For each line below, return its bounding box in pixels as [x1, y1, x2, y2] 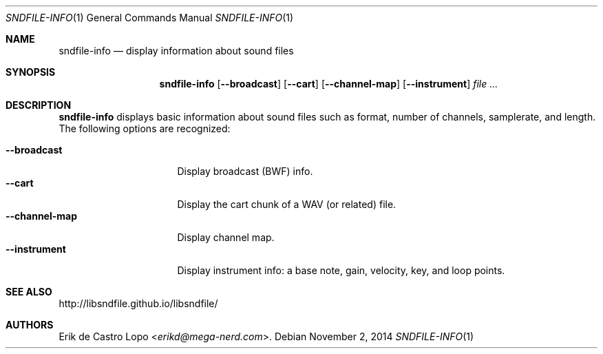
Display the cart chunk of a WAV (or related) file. [177, 198, 396, 210]
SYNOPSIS [6, 66, 56, 78]
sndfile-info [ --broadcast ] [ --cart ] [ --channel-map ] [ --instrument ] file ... [159, 78, 498, 90]
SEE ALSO [6, 286, 52, 298]
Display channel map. [177, 231, 275, 243]
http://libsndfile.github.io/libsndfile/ [59, 298, 218, 309]
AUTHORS [6, 319, 54, 331]
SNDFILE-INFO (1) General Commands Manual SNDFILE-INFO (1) [6, 12, 294, 23]
